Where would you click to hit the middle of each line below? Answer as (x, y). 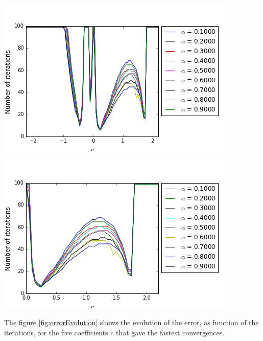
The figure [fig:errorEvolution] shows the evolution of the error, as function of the (131, 322)
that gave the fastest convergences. (170, 332)
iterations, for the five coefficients (56, 332)
